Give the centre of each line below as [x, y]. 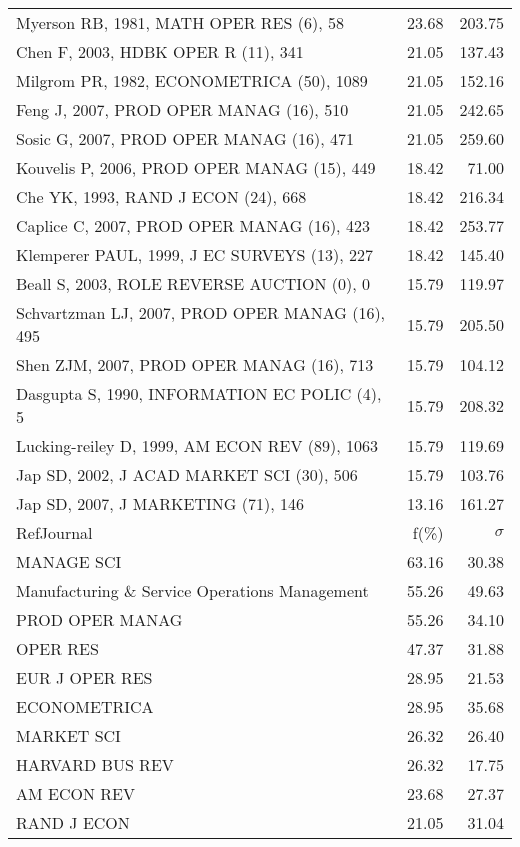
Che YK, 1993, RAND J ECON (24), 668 [161, 196]
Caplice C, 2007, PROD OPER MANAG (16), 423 [193, 225]
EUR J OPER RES [84, 677]
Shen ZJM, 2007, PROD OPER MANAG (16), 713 [195, 364]
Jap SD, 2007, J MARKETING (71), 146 [160, 503]
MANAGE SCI [69, 561]
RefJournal [54, 532]
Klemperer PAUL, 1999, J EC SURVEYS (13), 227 [194, 254]
